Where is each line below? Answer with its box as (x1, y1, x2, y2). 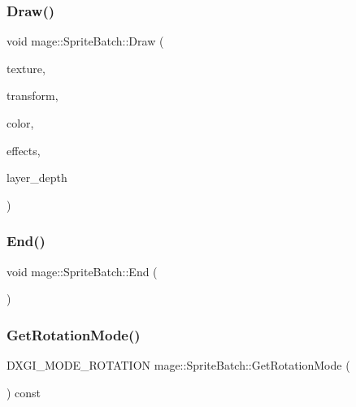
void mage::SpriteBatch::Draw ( (7, 32, 164, 50)
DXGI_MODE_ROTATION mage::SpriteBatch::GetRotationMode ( (7, 357, 350, 373)
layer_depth (7, 169, 67, 186)
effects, (7, 141, 41, 158)
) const (7, 383, 41, 401)
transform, (7, 87, 59, 104)
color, (7, 115, 34, 131)
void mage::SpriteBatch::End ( (7, 262, 158, 279)
